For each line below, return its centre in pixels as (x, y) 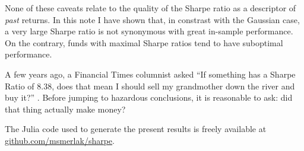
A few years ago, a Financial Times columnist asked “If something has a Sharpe (150, 74)
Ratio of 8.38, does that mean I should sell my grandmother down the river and (150, 86)
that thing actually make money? (65, 109)
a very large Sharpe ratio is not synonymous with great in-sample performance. (149, 31)
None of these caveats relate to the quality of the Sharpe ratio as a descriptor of (151, 8)
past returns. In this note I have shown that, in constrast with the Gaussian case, (152, 19)
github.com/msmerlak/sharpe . (60, 140)
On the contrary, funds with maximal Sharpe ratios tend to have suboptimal (144, 42)
